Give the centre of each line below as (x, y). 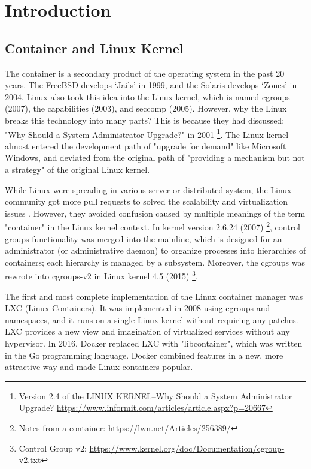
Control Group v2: (53, 448)
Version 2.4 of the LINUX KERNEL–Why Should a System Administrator (155, 396)
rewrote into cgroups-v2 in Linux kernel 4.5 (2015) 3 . (101, 275)
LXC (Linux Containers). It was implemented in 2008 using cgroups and (138, 308)
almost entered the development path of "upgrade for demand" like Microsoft (146, 145)
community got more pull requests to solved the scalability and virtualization (146, 201)
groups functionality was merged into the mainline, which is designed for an (144, 238)
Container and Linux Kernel (94, 48)
